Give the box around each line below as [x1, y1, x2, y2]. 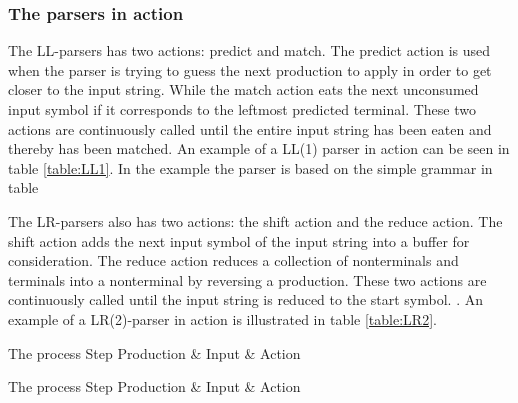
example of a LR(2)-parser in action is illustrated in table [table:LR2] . [8, 308, 437, 329]
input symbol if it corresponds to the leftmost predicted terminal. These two [8, 99, 476, 119]
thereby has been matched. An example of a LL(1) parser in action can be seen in [8, 138, 510, 159]
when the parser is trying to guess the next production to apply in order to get [8, 59, 492, 80]
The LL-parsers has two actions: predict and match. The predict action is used [8, 40, 491, 61]
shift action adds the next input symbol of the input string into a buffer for [8, 230, 470, 251]
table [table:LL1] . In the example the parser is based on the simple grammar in [8, 157, 493, 178]
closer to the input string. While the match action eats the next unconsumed [8, 79, 479, 100]
